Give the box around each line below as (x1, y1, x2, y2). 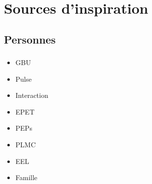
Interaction (15, 90, 48, 100)
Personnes (4, 31, 56, 46)
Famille (15, 172, 38, 183)
